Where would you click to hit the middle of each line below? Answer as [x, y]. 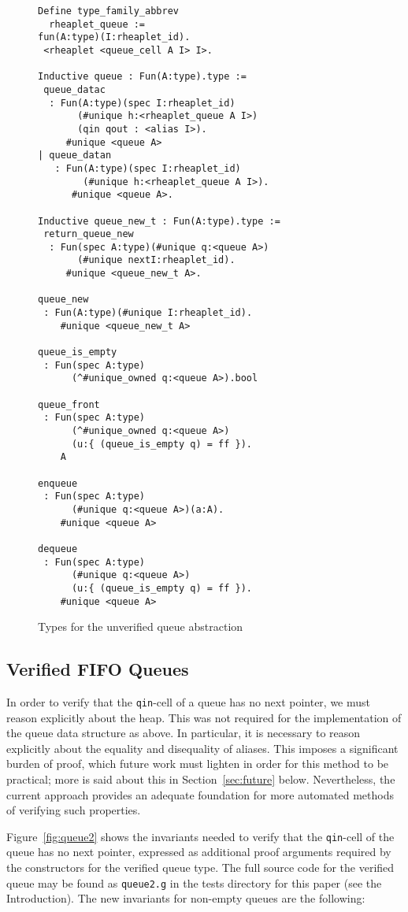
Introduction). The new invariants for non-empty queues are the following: [186, 898]
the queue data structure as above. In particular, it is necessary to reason [184, 733]
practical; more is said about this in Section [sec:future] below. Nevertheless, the [201, 779]
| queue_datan [75, 156]
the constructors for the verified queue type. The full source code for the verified [200, 868]
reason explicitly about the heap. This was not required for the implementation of [204, 717]
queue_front [69, 404]
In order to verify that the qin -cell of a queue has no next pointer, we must [189, 701]
